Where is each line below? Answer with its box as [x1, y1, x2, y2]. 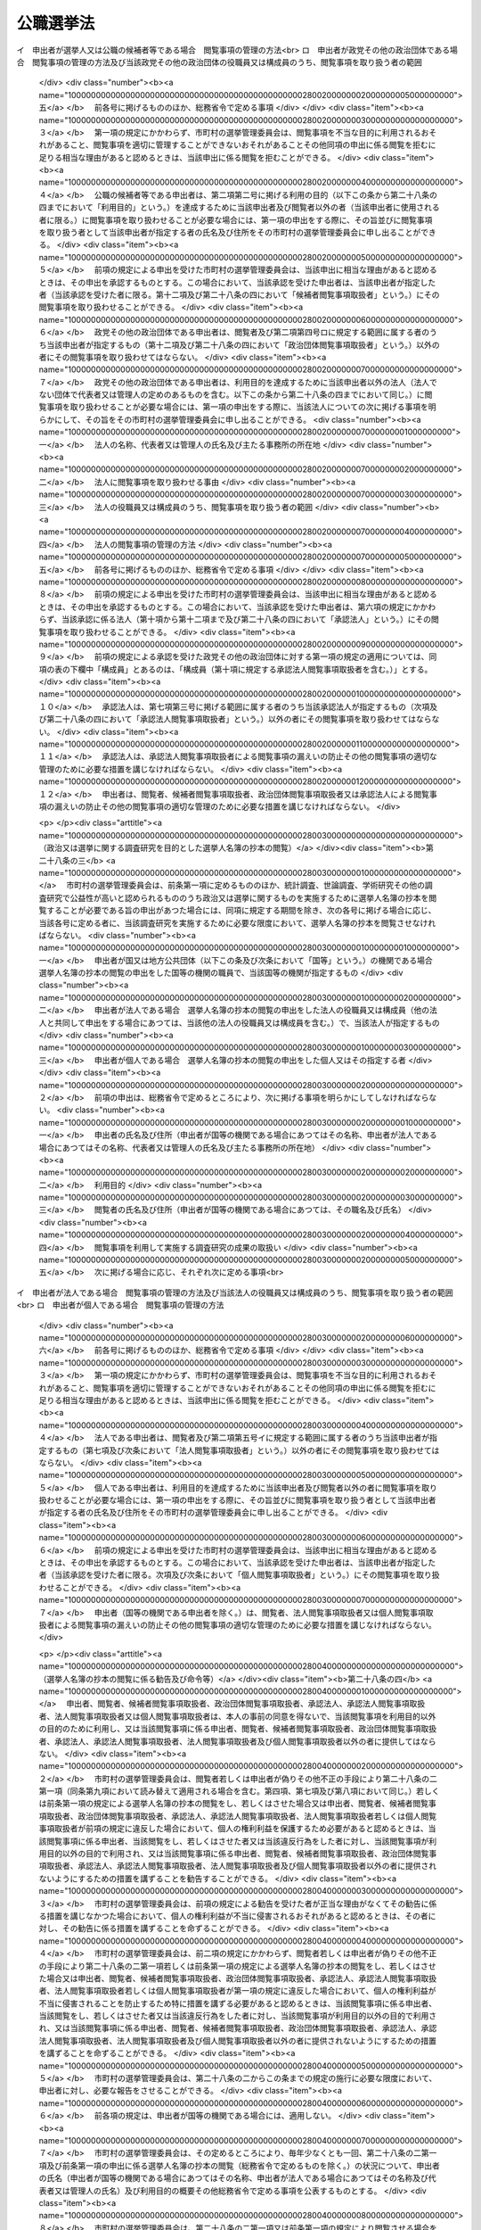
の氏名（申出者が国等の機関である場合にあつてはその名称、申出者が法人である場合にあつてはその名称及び [38, 2173, 429, 2184]
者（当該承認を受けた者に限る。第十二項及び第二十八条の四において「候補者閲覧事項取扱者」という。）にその [38, 289, 440, 300]
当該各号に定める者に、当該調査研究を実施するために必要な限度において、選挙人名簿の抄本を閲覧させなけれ [38, 917, 436, 928]
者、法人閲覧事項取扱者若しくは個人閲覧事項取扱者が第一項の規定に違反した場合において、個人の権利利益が [38, 1986, 436, 1996]
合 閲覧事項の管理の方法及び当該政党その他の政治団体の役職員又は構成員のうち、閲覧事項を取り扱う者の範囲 [16, 56, 422, 67]
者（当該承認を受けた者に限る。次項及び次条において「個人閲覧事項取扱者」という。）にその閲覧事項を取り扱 [38, 1570, 440, 1581]
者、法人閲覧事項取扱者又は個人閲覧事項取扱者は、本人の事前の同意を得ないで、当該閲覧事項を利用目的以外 [38, 1711, 436, 1722]
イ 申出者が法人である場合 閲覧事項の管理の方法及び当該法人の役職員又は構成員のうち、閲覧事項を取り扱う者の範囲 [16, 1287, 453, 1298]
